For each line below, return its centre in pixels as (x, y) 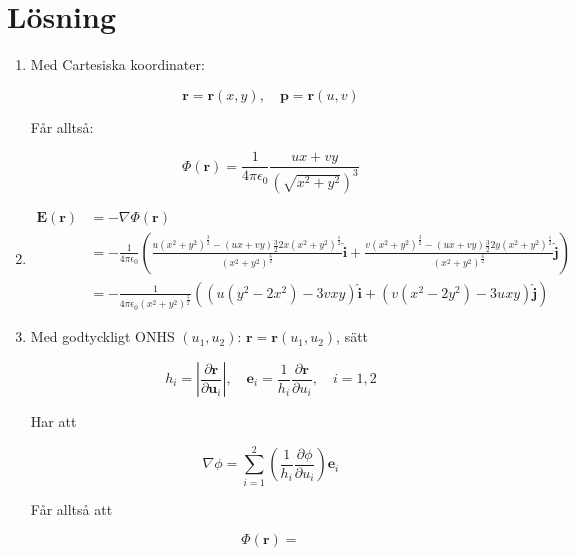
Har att (53, 421)
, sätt (352, 336)
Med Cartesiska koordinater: (117, 64)
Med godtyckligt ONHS (102, 336)
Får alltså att (71, 508)
